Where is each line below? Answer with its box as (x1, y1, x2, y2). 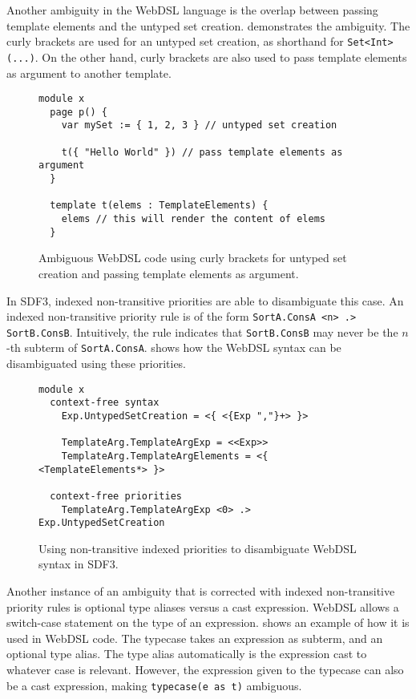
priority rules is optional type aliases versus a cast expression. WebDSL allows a (6, 598, 399, 615)
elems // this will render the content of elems (61, 213, 325, 224)
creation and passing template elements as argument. (38, 265, 299, 281)
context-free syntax (50, 397, 160, 409)
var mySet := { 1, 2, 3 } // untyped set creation (61, 119, 337, 131)
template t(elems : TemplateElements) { (50, 200, 269, 212)
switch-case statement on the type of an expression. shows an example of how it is (6, 614, 410, 631)
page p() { (50, 106, 107, 118)
